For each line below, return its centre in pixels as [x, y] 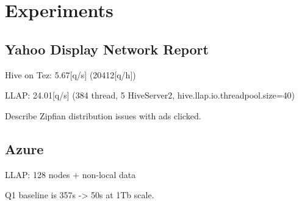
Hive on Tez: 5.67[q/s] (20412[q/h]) [70, 74]
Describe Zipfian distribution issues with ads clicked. [103, 115]
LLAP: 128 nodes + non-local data [70, 174]
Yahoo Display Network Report [107, 49]
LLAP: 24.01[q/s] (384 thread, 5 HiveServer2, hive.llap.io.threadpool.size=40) [150, 95]
